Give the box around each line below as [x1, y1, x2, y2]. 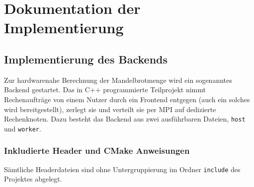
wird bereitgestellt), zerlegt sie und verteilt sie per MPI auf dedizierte [4, 104, 216, 114]
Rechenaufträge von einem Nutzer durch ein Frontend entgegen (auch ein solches [4, 94, 250, 104]
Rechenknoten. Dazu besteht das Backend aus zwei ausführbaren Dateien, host [4, 114, 246, 124]
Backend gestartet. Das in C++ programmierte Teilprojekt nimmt [4, 84, 206, 95]
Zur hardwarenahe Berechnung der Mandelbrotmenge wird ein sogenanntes [4, 74, 232, 85]
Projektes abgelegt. [4, 174, 62, 184]
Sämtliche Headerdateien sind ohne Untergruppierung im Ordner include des [4, 164, 241, 174]
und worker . [4, 123, 41, 133]
